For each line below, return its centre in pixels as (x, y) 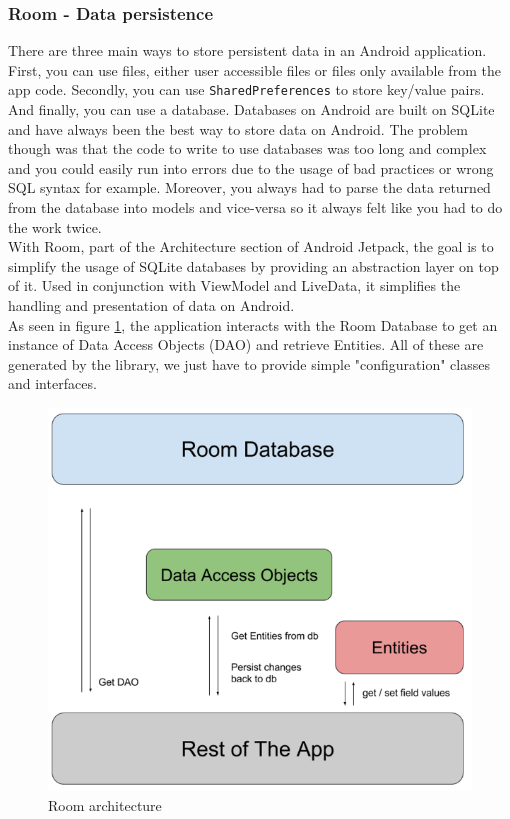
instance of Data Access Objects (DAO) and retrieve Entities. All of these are (246, 344)
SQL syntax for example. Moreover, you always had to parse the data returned (249, 187)
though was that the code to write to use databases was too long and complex (247, 148)
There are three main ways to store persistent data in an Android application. (247, 50)
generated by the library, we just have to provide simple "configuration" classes (249, 363)
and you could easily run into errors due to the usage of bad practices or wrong (251, 167)
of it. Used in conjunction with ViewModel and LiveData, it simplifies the (234, 285)
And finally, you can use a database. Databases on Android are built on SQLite (251, 109)
